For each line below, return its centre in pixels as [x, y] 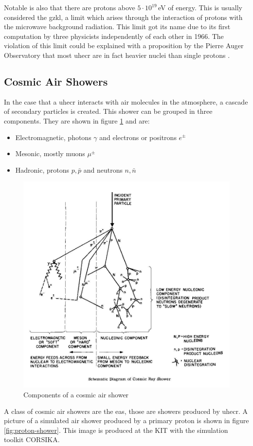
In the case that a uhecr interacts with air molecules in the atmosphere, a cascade [126, 101]
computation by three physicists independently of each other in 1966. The [114, 36]
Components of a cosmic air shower [76, 394]
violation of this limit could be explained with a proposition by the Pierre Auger [124, 45]
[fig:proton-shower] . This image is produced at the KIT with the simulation [116, 430]
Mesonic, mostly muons [50, 153]
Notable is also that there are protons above [70, 7]
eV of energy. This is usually [200, 7]
